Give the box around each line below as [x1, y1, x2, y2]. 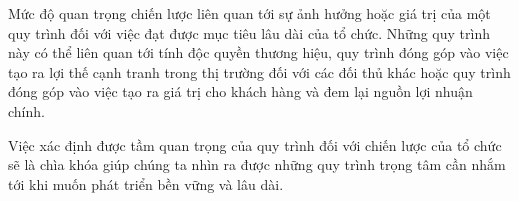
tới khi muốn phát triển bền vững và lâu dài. [8, 173, 284, 194]
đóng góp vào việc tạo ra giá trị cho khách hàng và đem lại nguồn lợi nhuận [8, 81, 473, 102]
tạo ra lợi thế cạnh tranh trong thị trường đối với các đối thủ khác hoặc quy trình [8, 61, 511, 82]
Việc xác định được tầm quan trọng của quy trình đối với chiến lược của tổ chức [8, 134, 502, 155]
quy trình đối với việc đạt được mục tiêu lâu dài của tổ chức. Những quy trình [8, 22, 490, 43]
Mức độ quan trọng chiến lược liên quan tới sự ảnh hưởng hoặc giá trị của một [8, 3, 491, 23]
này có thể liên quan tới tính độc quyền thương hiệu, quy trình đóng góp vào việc [8, 42, 509, 63]
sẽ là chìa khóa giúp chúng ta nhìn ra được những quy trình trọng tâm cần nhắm [8, 154, 506, 175]
